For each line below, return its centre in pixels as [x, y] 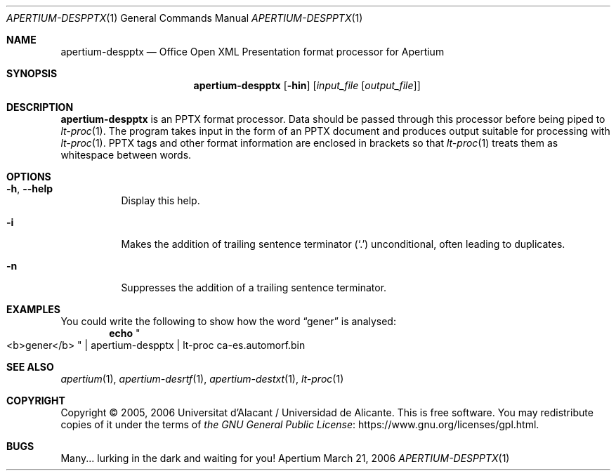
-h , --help [30, 189]
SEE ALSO [30, 367]
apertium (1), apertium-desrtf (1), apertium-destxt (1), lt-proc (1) [202, 379]
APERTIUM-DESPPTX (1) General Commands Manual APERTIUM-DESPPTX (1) [185, 18]
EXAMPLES [33, 309]
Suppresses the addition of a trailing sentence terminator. [254, 287]
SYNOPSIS [32, 73]
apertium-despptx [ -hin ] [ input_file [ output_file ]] [307, 85]
